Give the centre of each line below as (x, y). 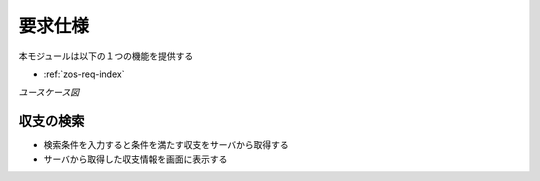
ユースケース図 (49, 92)
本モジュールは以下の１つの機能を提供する (106, 56)
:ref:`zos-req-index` (84, 74)
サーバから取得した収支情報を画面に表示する (135, 159)
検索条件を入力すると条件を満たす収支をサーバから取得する (166, 145)
